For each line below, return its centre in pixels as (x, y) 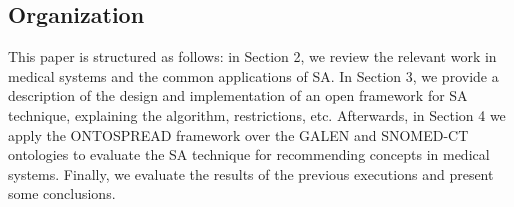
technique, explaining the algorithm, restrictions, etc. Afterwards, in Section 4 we (257, 114)
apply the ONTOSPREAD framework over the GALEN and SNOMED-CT (238, 134)
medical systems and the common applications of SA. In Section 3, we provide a (253, 75)
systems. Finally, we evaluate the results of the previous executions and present (251, 173)
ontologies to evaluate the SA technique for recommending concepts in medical (249, 154)
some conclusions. (62, 193)
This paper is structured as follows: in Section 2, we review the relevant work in (252, 56)
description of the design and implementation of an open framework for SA (238, 95)
